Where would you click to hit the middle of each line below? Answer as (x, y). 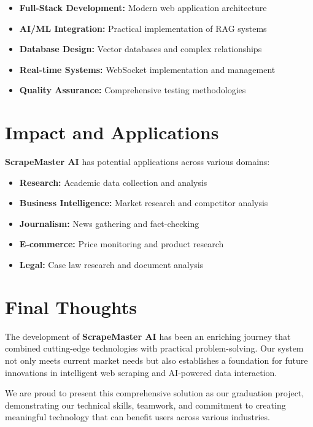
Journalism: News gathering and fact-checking (109, 223)
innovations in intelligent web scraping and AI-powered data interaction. (141, 372)
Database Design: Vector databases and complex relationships (141, 49)
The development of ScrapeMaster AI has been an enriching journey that (148, 336)
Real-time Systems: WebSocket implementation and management (147, 69)
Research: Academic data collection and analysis (113, 182)
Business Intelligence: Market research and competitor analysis (144, 203)
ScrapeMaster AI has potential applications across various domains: (137, 162)
